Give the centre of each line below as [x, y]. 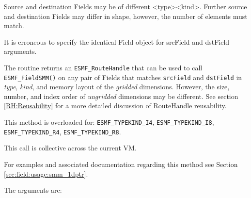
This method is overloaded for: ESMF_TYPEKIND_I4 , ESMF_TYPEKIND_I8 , [109, 122]
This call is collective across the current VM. [70, 148]
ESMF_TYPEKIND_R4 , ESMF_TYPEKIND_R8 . [63, 131]
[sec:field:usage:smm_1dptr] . [46, 173]
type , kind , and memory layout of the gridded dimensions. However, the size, [117, 87]
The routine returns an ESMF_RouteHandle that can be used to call [103, 67]
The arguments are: [33, 190]
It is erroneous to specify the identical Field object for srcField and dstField [117, 41]
